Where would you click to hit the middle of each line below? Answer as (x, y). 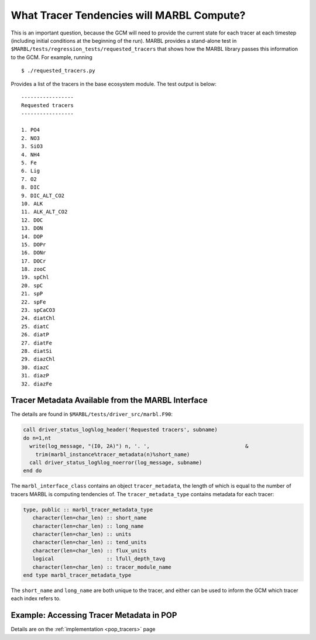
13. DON (32, 228)
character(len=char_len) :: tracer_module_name (102, 567)
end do (32, 471)
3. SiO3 (32, 147)
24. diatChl (38, 318)
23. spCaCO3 (38, 310)
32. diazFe (37, 384)
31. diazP (35, 376)
